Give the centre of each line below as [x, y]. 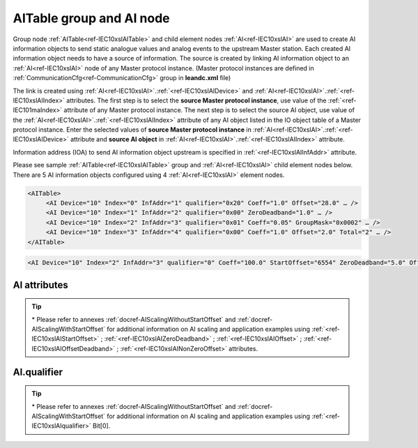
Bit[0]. [101, 426]
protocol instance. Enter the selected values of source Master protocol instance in [132, 130]
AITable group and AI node [91, 18]
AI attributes [41, 285]
